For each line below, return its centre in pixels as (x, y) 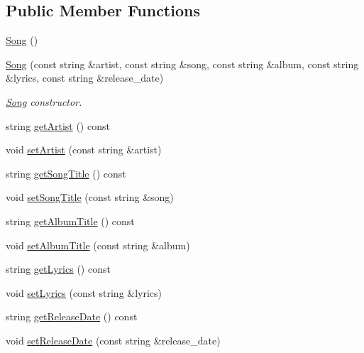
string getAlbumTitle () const (70, 221)
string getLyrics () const (58, 269)
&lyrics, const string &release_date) (85, 78)
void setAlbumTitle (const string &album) (98, 245)
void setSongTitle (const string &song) (90, 197)
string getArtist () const (58, 125)
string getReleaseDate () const (72, 316)
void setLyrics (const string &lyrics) (84, 292)
